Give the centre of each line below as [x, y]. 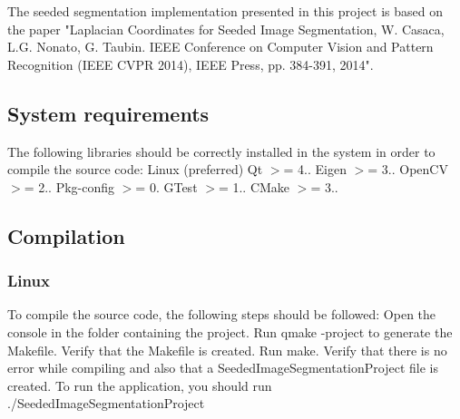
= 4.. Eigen [315, 169]
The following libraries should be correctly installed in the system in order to [221, 151]
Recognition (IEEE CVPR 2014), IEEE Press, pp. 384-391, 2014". [191, 64]
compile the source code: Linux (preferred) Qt [135, 169]
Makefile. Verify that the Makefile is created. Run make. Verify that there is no [227, 350]
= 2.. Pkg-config [69, 186]
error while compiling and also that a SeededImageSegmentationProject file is [223, 368]
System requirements [108, 113]
